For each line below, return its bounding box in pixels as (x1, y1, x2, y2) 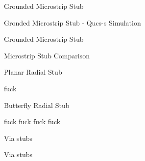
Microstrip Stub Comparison (4, 50, 90, 60)
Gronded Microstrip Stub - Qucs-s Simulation (4, 17, 141, 27)
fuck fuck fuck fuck (4, 116, 61, 127)
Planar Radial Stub (4, 67, 62, 77)
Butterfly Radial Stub (4, 100, 70, 110)
